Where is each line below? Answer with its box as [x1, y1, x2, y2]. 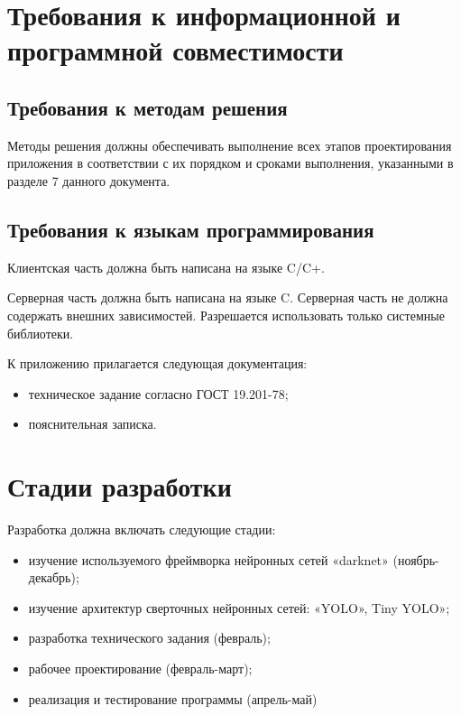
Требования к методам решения [7, 93, 288, 121]
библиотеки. [7, 323, 74, 342]
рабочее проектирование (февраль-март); [28, 659, 253, 677]
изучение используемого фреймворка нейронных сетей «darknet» [28, 550, 389, 569]
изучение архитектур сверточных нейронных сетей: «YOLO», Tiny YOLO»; [28, 598, 450, 617]
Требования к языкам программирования [7, 215, 374, 243]
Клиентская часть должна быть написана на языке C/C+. [7, 257, 325, 276]
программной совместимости [7, 32, 344, 69]
